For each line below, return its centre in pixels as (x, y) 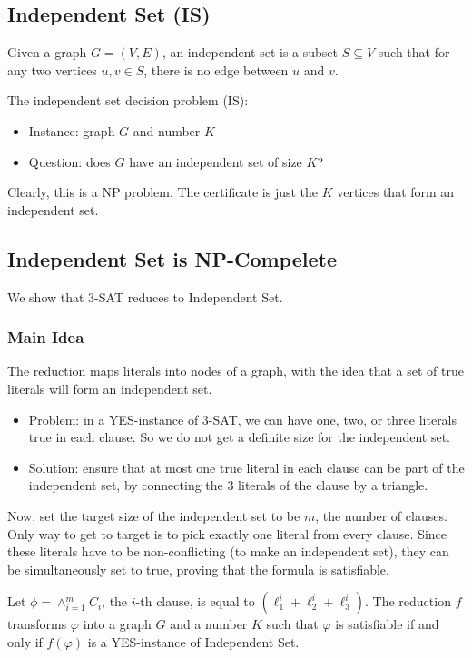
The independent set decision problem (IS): (128, 100)
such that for (414, 52)
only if (25, 641)
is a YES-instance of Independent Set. (193, 641)
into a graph (117, 624)
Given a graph (47, 52)
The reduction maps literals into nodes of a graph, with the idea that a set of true (236, 371)
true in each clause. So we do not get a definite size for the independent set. (240, 437)
